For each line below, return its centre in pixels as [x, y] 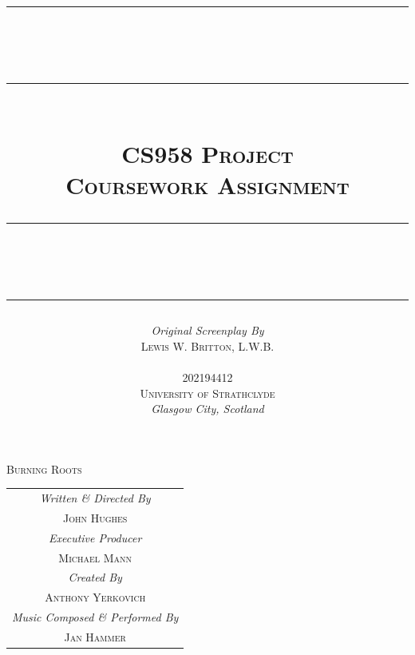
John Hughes [95, 517]
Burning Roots [44, 468]
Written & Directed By [95, 498]
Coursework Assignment [207, 184]
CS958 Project [207, 153]
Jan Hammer [95, 636]
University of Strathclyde [207, 393]
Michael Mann [95, 557]
